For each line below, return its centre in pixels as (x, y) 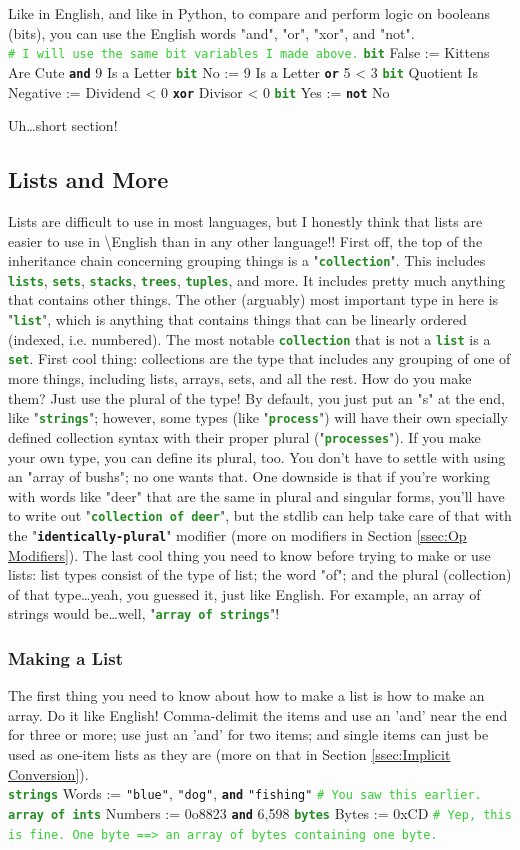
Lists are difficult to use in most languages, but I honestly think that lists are (245, 220)
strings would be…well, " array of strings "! (144, 613)
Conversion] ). (48, 773)
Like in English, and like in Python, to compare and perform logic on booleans (249, 13)
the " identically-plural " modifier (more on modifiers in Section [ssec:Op (237, 534)
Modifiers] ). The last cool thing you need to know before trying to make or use (249, 554)
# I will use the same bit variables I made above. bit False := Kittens (249, 52)
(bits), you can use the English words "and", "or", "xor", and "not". (211, 32)
